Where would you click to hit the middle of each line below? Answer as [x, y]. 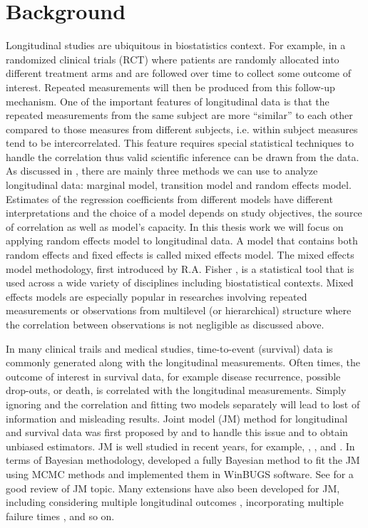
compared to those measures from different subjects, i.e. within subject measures [182, 129]
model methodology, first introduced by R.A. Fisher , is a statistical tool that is [180, 268]
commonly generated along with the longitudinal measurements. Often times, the [183, 362]
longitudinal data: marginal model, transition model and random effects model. [179, 185]
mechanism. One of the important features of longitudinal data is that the [168, 101]
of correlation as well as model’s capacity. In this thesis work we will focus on [175, 226]
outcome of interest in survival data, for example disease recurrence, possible [173, 376]
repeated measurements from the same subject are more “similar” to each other [179, 115]
